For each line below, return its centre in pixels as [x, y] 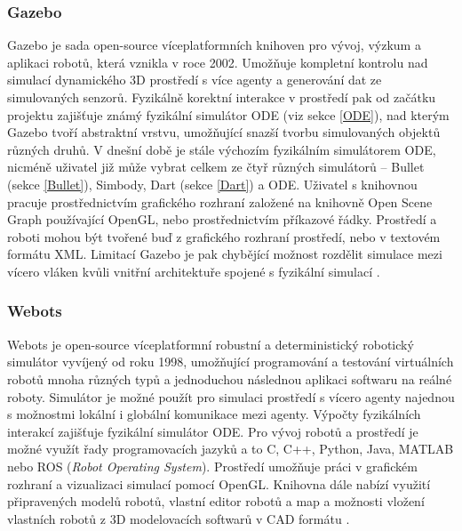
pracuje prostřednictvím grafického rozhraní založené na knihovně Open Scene [220, 201]
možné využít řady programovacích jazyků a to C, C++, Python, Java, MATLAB [231, 449]
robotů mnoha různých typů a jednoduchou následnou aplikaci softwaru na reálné [230, 378]
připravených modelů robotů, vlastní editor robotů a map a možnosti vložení [216, 501]
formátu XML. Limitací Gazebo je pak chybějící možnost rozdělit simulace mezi [225, 254]
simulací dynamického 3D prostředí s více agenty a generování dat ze [195, 80]
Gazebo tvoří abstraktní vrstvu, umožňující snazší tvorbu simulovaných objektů [224, 132]
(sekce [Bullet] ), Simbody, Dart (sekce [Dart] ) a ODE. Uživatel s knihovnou [212, 184]
